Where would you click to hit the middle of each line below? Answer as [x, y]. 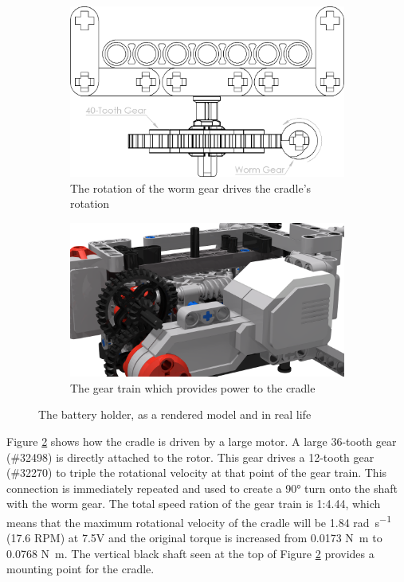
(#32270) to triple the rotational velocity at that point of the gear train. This [197, 473]
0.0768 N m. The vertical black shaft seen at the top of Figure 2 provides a [190, 553]
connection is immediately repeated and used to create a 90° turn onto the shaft [202, 488]
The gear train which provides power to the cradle [193, 387]
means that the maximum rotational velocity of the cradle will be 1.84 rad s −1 [199, 521]
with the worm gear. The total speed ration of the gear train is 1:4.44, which [194, 504]
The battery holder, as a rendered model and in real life [175, 414]
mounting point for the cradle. [80, 569]
